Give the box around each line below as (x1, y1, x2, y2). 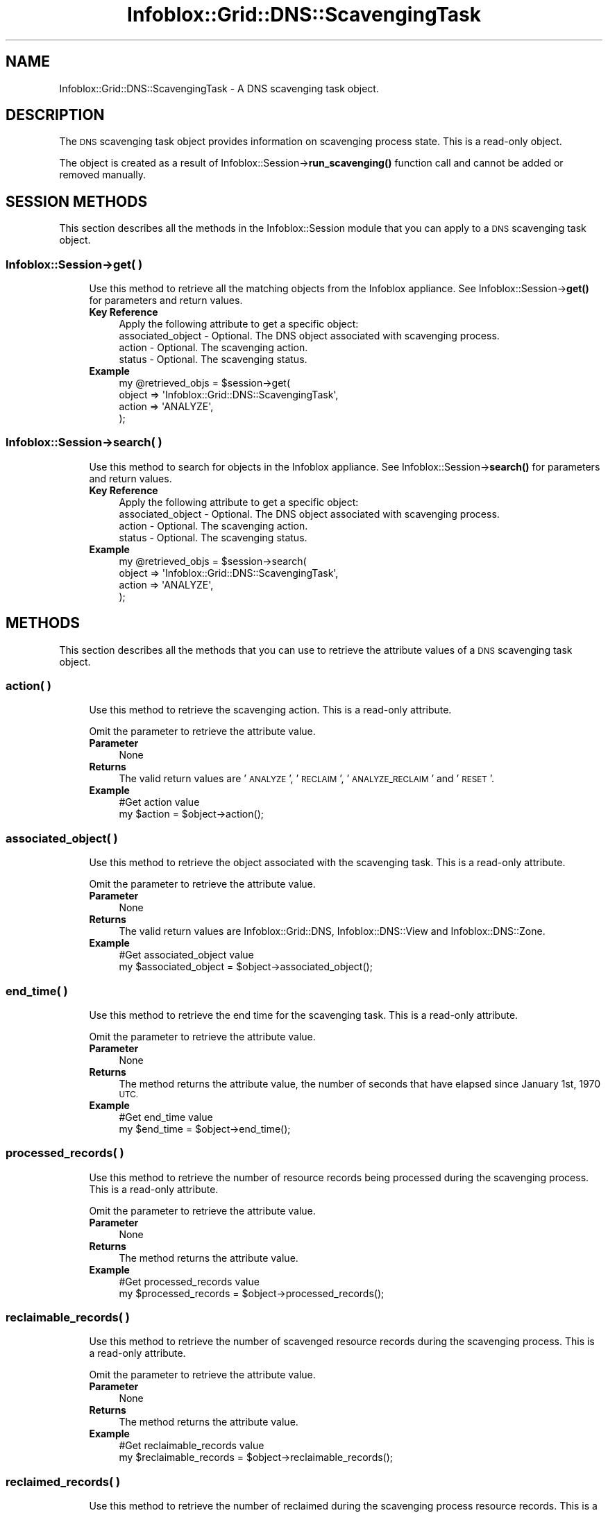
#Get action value (119, 796, 200, 809)
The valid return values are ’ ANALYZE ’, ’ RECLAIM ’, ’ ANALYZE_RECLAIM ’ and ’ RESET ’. (119, 772, 494, 785)
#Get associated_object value (119, 949, 254, 961)
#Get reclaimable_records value (119, 1439, 264, 1452)
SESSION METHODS (6, 192, 148, 210)
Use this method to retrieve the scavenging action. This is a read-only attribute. (89, 704, 452, 716)
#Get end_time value (119, 1110, 213, 1123)
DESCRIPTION (6, 106, 105, 124)
